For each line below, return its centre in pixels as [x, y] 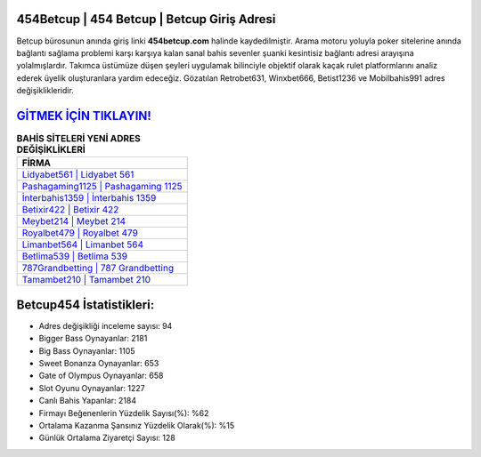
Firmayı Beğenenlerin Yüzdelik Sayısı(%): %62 [124, 413]
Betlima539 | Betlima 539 [75, 256]
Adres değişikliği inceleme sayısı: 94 [106, 325]
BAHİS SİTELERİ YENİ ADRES [79, 139]
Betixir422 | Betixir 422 [70, 210]
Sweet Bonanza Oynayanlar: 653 [99, 364]
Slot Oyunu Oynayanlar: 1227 [92, 388]
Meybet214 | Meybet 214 [74, 221]
